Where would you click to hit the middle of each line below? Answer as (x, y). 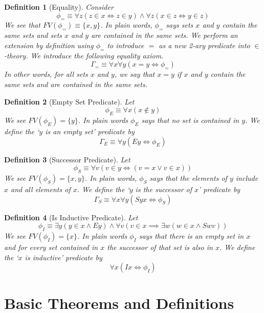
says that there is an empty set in (191, 235)
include (247, 178)
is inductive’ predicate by (63, 257)
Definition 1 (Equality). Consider (59, 7)
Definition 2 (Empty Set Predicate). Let (69, 101)
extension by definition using (49, 45)
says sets (180, 25)
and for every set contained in (51, 247)
